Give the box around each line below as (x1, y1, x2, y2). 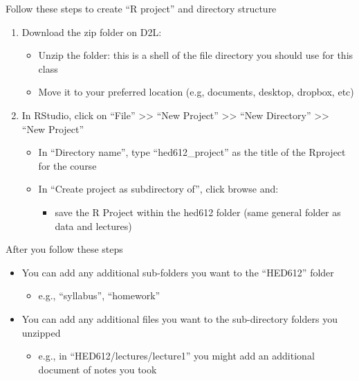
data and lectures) (55, 218, 132, 233)
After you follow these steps (6, 242, 123, 256)
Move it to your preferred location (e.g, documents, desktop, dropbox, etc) (38, 85, 354, 99)
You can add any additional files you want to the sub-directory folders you (21, 311, 338, 326)
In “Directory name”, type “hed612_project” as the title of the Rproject (38, 145, 346, 159)
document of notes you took (38, 362, 157, 376)
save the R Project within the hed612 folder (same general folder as (55, 204, 341, 219)
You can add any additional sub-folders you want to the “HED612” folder (21, 265, 334, 279)
